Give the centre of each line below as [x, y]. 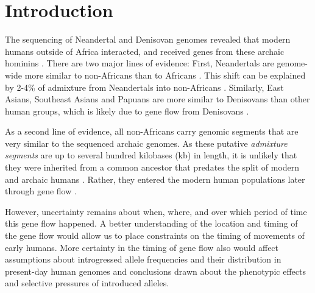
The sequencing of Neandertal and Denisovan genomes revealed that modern [148, 39]
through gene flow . [41, 191]
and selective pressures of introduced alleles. [87, 283]
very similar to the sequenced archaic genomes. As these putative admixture [146, 143]
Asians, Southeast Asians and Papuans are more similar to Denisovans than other [157, 99]
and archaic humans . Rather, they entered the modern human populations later [155, 179]
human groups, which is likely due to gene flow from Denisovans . [127, 111]
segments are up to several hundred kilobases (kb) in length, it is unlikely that [151, 155]
